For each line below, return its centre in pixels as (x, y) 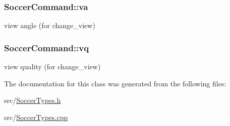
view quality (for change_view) (52, 67)
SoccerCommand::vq (47, 47)
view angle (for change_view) (50, 25)
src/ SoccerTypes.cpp (36, 117)
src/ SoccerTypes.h (33, 100)
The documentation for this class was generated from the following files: (115, 83)
